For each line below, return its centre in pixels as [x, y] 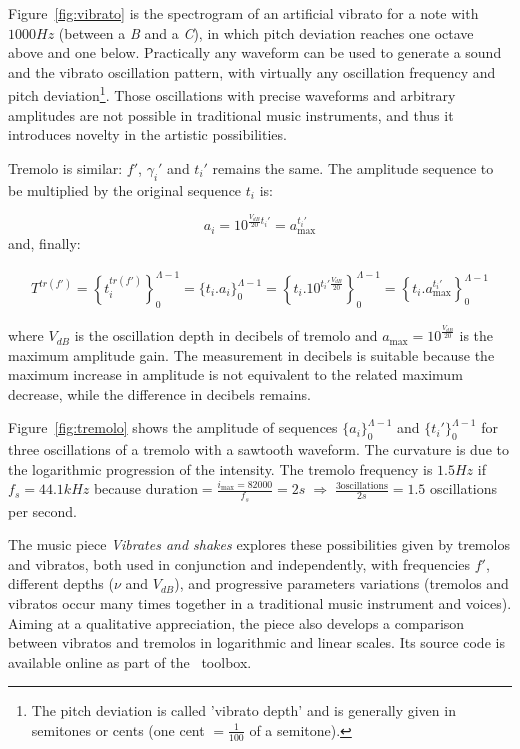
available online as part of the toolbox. [130, 661]
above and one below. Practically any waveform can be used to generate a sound [255, 52]
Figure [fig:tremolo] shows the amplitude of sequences [173, 427]
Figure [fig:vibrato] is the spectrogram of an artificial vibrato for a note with [243, 13]
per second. [42, 510]
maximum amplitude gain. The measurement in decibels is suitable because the [251, 354]
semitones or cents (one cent [118, 729]
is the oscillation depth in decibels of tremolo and [226, 335]
